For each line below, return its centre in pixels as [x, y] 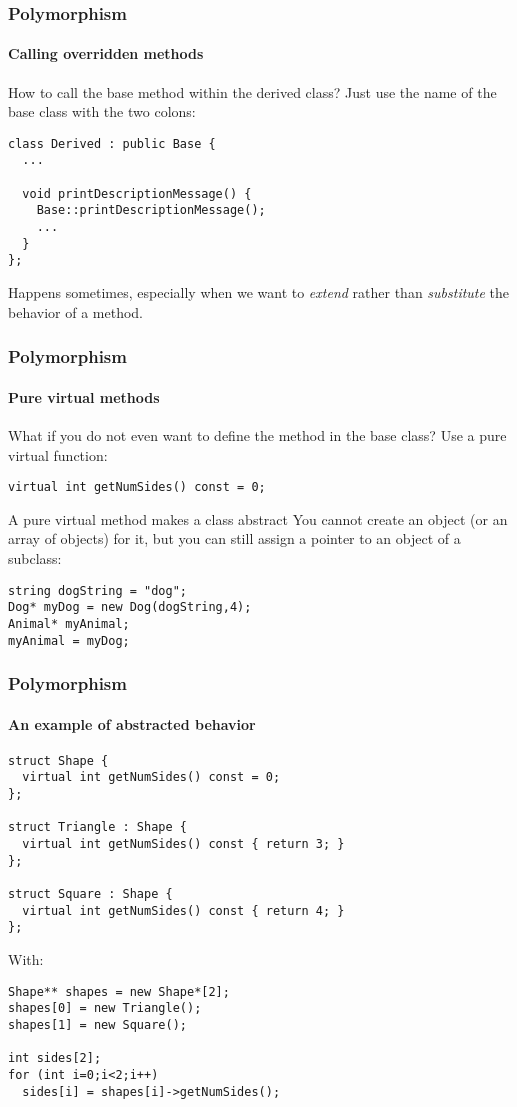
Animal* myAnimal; [69, 623]
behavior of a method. [76, 311]
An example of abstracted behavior [132, 723]
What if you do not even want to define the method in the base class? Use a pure [257, 434]
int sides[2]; [55, 1058]
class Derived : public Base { [112, 143]
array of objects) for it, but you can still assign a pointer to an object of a [234, 538]
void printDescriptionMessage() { [137, 193]
